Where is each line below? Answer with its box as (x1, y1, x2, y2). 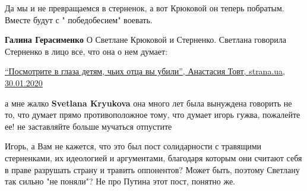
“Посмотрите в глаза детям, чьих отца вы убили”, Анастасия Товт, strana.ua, (5, 65, 285, 77)
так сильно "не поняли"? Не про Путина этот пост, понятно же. (5, 175, 235, 187)
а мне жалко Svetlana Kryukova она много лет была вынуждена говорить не (5, 96, 292, 109)
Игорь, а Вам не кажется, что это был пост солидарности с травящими (5, 140, 262, 152)
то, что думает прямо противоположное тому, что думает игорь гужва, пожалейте (5, 108, 300, 121)
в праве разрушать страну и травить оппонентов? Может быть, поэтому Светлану (5, 163, 300, 176)
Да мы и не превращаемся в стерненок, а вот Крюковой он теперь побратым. (5, 2, 284, 14)
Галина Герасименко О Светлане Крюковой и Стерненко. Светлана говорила (5, 33, 286, 46)
